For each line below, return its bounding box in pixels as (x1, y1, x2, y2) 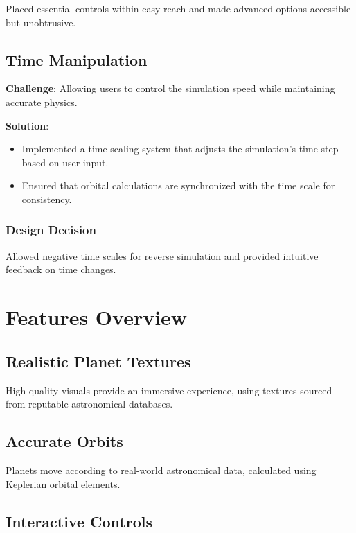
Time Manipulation (6, 49, 148, 70)
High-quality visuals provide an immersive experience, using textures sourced (6, 383, 332, 397)
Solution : (6, 118, 49, 132)
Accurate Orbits (6, 430, 123, 452)
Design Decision (6, 221, 96, 238)
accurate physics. (6, 94, 78, 109)
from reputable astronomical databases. (6, 396, 173, 411)
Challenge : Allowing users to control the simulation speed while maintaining (6, 81, 335, 96)
